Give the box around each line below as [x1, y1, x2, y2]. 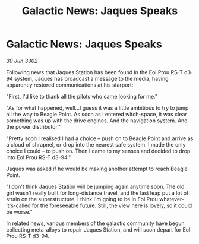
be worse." [6, 208, 33, 215]
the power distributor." [6, 123, 61, 130]
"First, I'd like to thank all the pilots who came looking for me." [6, 93, 158, 100]
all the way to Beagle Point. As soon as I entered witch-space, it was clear [6, 110, 187, 118]
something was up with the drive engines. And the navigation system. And [6, 117, 188, 124]
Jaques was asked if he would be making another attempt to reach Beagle [6, 165, 188, 172]
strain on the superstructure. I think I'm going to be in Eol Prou [6, 195, 159, 202]
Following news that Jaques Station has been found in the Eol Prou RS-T [6, 68, 183, 75]
